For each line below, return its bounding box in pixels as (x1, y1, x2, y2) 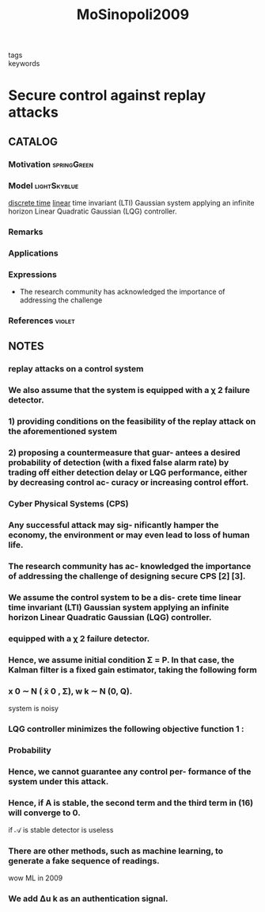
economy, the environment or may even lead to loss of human (8, 529, 251, 541)
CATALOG (8, 135, 58, 148)
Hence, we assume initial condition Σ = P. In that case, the (8, 654, 235, 665)
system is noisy (8, 703, 59, 713)
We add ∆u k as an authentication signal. (8, 893, 168, 904)
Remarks (8, 226, 44, 237)
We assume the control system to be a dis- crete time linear (8, 591, 241, 602)
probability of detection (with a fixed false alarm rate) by (8, 457, 229, 468)
